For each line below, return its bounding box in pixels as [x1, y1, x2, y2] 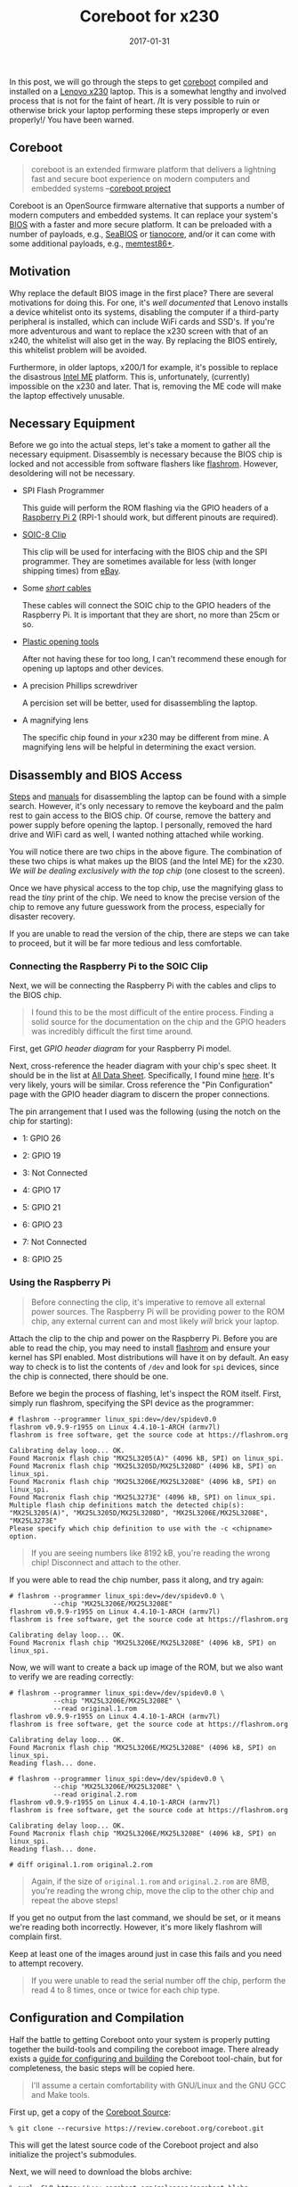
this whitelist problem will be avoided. [9, 344, 147, 355]
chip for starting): [9, 1116, 73, 1127]
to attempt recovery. [9, 1958, 85, 1968]
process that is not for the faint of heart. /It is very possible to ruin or [9, 95, 261, 106]
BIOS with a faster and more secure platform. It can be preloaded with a [9, 219, 273, 229]
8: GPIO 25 [21, 1254, 63, 1265]
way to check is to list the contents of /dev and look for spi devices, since [9, 1361, 279, 1372]
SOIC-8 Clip [21, 529, 67, 541]
